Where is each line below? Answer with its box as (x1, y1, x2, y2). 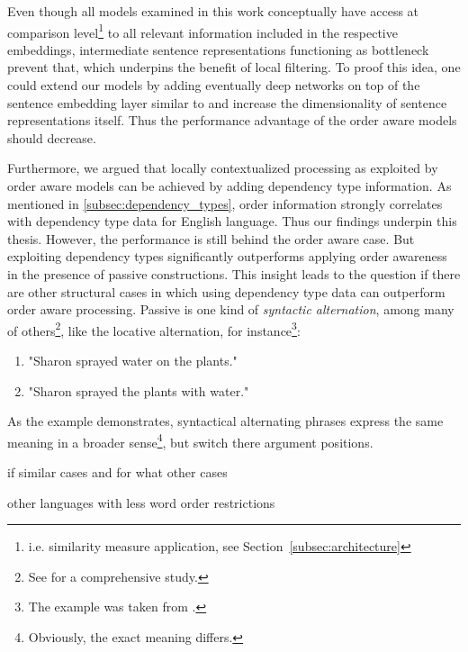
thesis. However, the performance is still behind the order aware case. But (7, 229, 415, 248)
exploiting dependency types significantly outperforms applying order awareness (7, 247, 447, 266)
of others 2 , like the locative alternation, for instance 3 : (7, 318, 301, 340)
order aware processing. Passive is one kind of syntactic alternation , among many (7, 300, 454, 319)
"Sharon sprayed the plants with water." (28, 381, 249, 400)
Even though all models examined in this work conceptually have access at (7, 2, 419, 20)
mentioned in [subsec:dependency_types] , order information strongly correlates (7, 194, 443, 213)
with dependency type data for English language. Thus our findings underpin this (7, 212, 457, 231)
